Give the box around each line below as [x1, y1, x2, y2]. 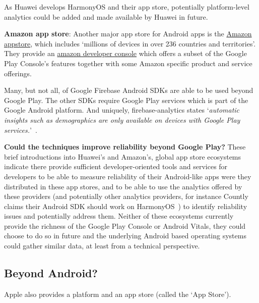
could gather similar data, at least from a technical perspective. [4, 240, 200, 251]
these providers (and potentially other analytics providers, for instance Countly [4, 191, 248, 201]
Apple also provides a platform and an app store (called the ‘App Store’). [4, 288, 231, 299]
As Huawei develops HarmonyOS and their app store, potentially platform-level [4, 2, 249, 12]
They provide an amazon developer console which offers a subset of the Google [4, 48, 247, 59]
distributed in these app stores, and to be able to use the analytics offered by [4, 181, 242, 191]
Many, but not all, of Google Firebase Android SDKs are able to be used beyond [4, 85, 253, 95]
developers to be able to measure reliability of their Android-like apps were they [4, 171, 251, 181]
